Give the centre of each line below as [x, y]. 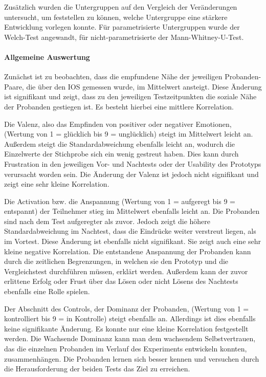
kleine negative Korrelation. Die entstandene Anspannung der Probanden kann [128, 251]
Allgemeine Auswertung [47, 57]
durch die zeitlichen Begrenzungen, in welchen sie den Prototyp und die [116, 261]
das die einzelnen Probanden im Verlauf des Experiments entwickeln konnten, [126, 349]
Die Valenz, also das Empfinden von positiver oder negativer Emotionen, [118, 124]
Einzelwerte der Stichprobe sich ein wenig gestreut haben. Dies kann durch [121, 154]
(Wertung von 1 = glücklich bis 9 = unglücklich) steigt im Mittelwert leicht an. [129, 134]
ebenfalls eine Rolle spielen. [47, 291]
